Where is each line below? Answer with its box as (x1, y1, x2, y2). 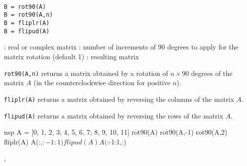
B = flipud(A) (4, 27, 50, 35)
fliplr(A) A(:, (4, 136, 43, 146)
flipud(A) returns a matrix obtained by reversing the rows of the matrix (4, 110, 224, 120)
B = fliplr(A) (4, 20, 50, 27)
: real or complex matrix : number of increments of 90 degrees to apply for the (4, 42, 239, 52)
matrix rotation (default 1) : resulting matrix (4, 51, 139, 61)
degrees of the (191, 68, 233, 78)
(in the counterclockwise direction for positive (33, 77, 171, 88)
